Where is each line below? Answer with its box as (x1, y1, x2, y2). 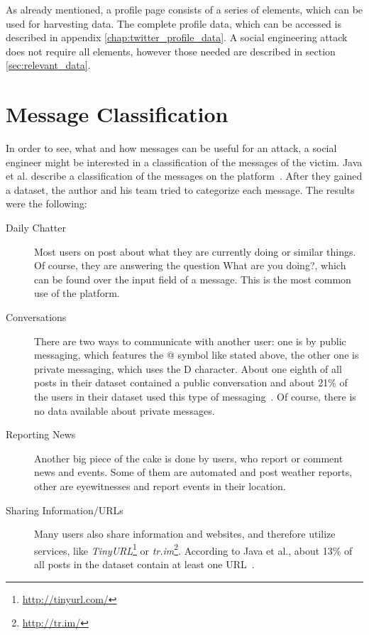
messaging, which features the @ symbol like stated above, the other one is (34, 347, 359, 362)
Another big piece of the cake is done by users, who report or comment (34, 450, 343, 465)
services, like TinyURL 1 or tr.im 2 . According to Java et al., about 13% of (34, 541, 353, 558)
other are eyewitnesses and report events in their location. (34, 478, 286, 493)
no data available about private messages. (34, 403, 215, 418)
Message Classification (6, 99, 228, 129)
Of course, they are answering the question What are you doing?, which (34, 258, 346, 273)
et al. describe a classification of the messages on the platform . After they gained (6, 168, 363, 183)
